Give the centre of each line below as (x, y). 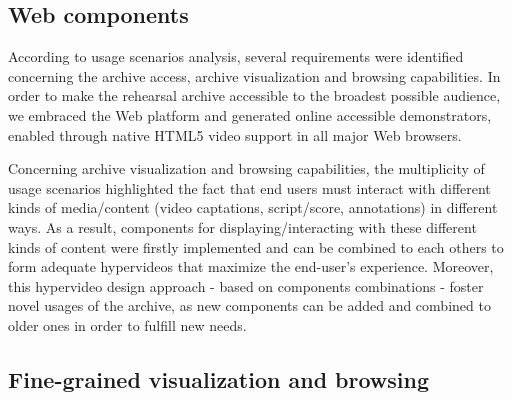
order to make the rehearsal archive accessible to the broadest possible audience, (254, 95)
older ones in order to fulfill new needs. (127, 324)
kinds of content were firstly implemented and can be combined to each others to (256, 246)
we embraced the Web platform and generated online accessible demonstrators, (250, 114)
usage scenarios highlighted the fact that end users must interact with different (249, 187)
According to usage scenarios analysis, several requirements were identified (236, 56)
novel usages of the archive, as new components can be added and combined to (249, 305)
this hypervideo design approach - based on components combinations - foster (246, 285)
